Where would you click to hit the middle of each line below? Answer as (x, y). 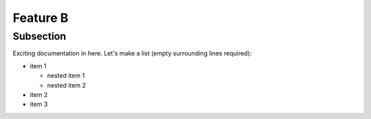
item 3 (39, 104)
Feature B (41, 18)
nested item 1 (66, 76)
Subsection (40, 36)
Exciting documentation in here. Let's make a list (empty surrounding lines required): (132, 53)
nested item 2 (66, 85)
